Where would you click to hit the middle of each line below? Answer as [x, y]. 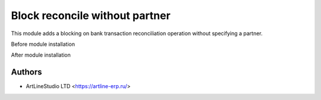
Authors [26, 72]
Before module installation [43, 44]
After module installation [41, 55]
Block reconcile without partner [91, 15]
